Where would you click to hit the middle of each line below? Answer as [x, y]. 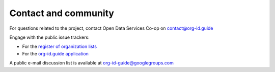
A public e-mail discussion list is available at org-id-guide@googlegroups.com [92, 63]
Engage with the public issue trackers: [50, 37]
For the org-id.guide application [56, 53]
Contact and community [62, 13]
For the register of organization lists [59, 47]
